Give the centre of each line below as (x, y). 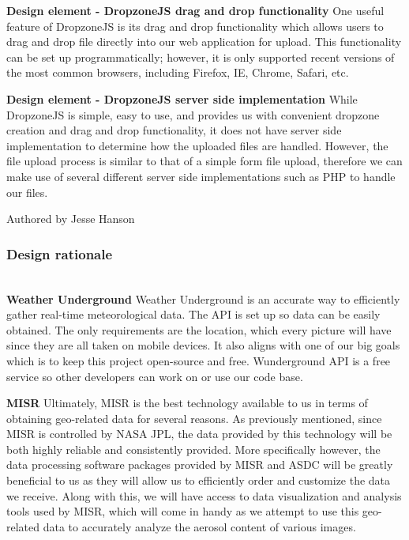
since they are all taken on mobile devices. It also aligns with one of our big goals (203, 345)
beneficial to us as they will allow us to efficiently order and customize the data (199, 480)
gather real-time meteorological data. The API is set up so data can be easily (193, 314)
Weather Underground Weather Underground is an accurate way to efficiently (203, 298)
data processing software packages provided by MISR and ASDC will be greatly (200, 464)
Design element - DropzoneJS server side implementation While (182, 98)
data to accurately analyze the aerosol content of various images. (199, 526)
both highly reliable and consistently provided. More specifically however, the (193, 449)
